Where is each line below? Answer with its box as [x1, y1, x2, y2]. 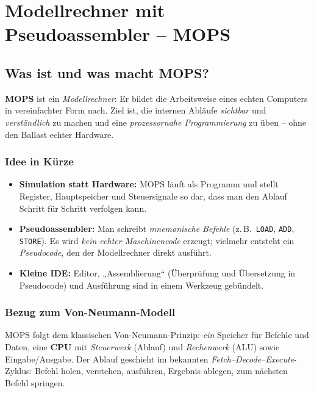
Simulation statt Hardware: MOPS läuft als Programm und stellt [19, 178, 279, 190]
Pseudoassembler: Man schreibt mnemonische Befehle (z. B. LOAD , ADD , [19, 222, 294, 235]
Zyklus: [5, 364, 32, 377]
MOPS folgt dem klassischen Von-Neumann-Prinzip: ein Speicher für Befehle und [5, 328, 309, 341]
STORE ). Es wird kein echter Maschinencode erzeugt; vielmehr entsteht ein [19, 234, 294, 247]
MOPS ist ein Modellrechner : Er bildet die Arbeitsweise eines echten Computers [5, 92, 308, 104]
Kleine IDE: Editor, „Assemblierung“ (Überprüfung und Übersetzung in [19, 267, 296, 279]
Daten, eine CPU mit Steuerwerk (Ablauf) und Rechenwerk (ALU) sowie [5, 341, 280, 353]
